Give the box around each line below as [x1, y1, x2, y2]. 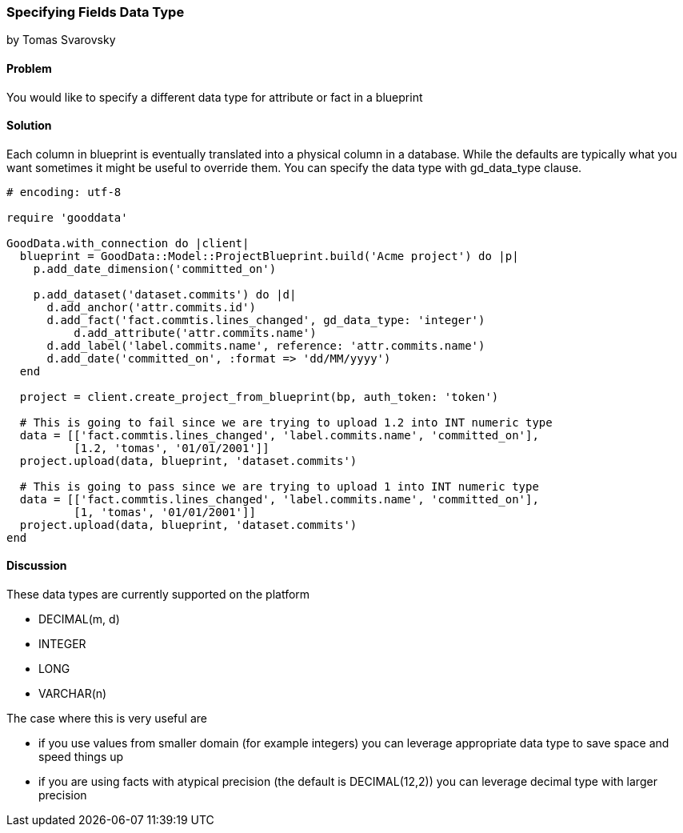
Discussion [6, 559, 67, 573]
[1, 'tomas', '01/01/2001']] [74, 505, 256, 519]
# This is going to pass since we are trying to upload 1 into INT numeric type [19, 479, 539, 493]
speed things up [38, 750, 124, 764]
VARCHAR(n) [38, 687, 107, 701]
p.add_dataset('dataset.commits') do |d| [33, 287, 297, 301]
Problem [6, 61, 52, 75]
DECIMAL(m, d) [38, 612, 120, 627]
